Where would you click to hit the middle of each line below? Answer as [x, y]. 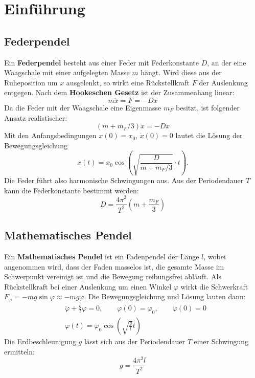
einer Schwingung [221, 341]
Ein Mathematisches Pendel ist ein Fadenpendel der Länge [102, 257]
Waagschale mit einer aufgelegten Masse [67, 72]
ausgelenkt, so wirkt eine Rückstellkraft [128, 82]
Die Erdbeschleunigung [40, 341]
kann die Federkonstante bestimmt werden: [72, 190]
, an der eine [227, 62]
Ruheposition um [31, 82]
